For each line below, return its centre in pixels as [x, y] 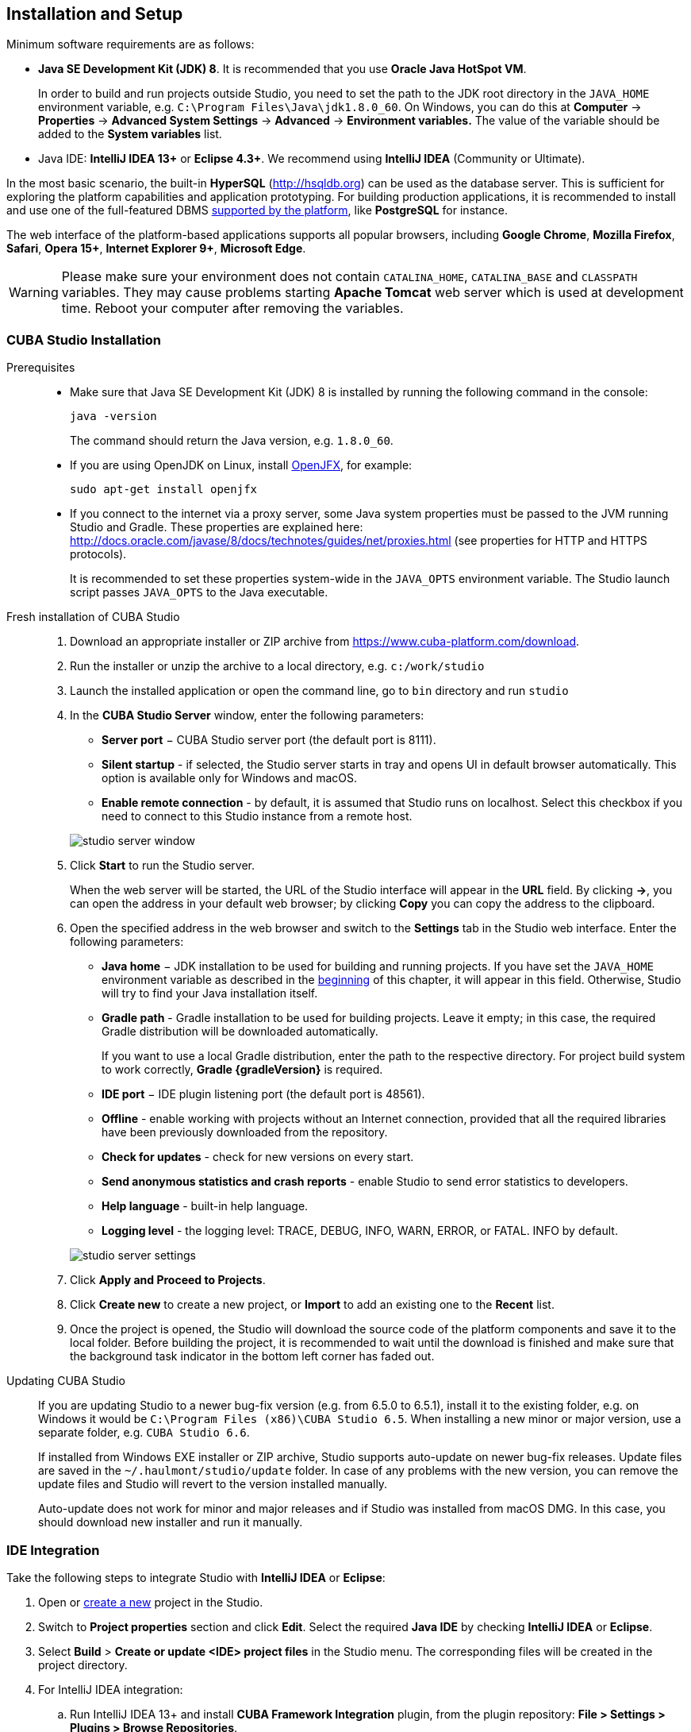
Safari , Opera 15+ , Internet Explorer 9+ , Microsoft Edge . [156, 249]
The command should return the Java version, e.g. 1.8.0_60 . [232, 441]
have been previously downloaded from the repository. [245, 1132]
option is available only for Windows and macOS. [230, 778]
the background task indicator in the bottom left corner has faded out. [252, 1356]
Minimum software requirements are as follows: [131, 44]
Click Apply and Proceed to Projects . [168, 1280]
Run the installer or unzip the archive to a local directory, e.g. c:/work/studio [277, 666]
